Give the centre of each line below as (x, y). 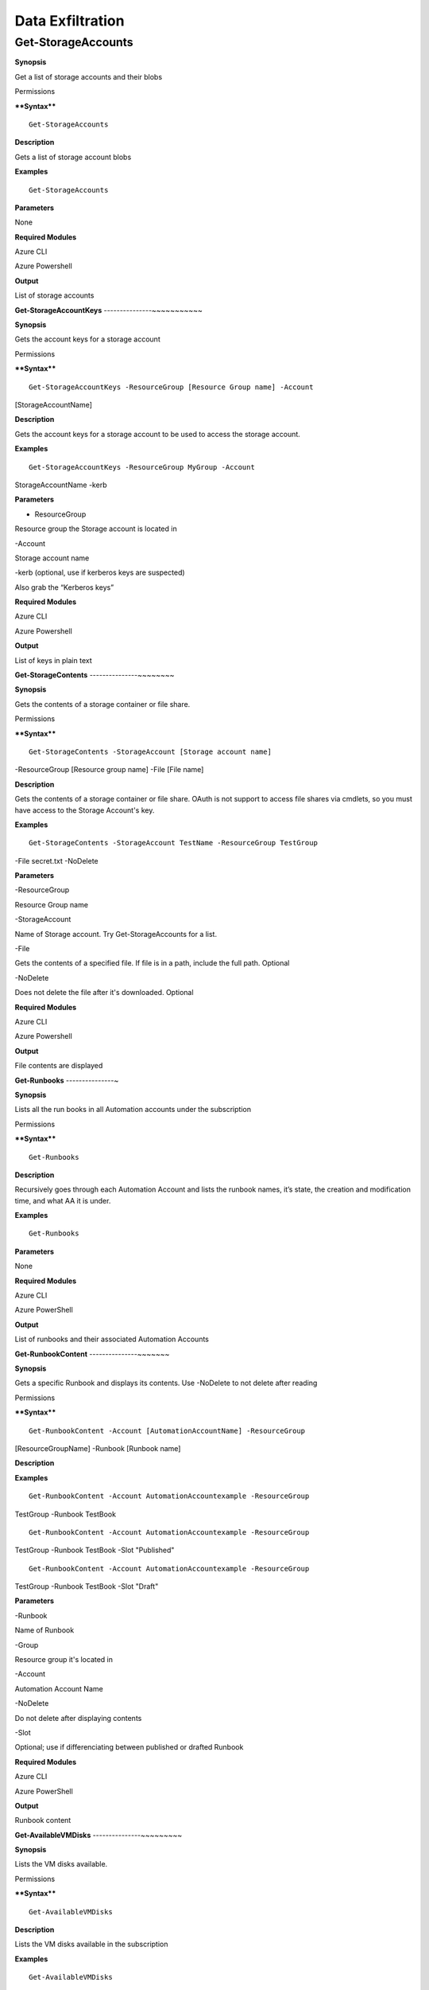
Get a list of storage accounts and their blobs (89, 76)
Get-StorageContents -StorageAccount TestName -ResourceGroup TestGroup (173, 843)
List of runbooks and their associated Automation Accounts (112, 1339)
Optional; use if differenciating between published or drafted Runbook (129, 1747)
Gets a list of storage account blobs (73, 157)
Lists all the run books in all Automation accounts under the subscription (133, 1110)
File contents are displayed (59, 1066)
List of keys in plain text (53, 660)
